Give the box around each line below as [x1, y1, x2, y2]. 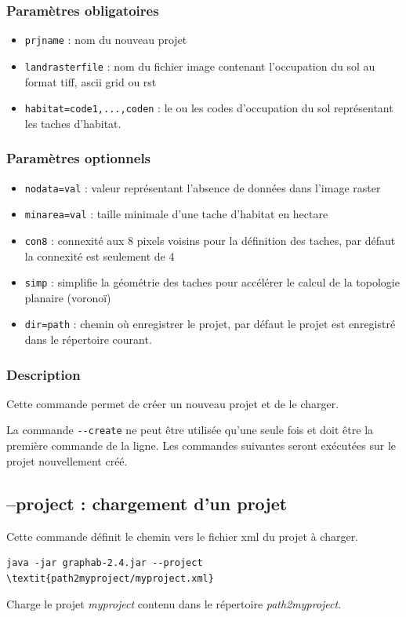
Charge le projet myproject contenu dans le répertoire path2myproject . [6, 596, 342, 612]
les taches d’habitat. [24, 115, 121, 131]
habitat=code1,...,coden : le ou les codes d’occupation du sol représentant [24, 100, 393, 116]
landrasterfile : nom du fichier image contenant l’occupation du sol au [24, 57, 375, 74]
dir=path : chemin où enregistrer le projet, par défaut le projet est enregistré [24, 316, 396, 332]
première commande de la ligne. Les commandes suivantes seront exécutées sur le [6, 437, 396, 454]
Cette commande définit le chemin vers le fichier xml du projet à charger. [6, 528, 359, 544]
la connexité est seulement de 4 [24, 247, 175, 264]
